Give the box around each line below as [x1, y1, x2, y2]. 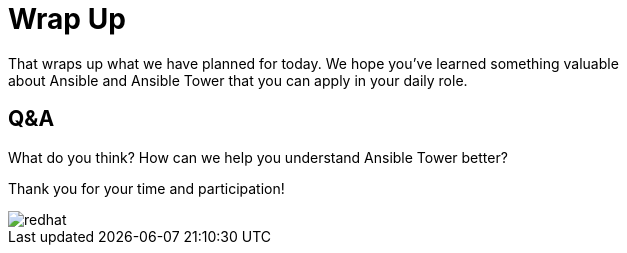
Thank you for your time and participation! [8, 179, 285, 197]
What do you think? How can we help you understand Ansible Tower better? [8, 148, 508, 166]
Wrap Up [8, 2, 126, 36]
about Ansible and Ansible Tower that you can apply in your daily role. [8, 71, 468, 89]
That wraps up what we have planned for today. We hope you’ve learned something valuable [8, 54, 619, 72]
